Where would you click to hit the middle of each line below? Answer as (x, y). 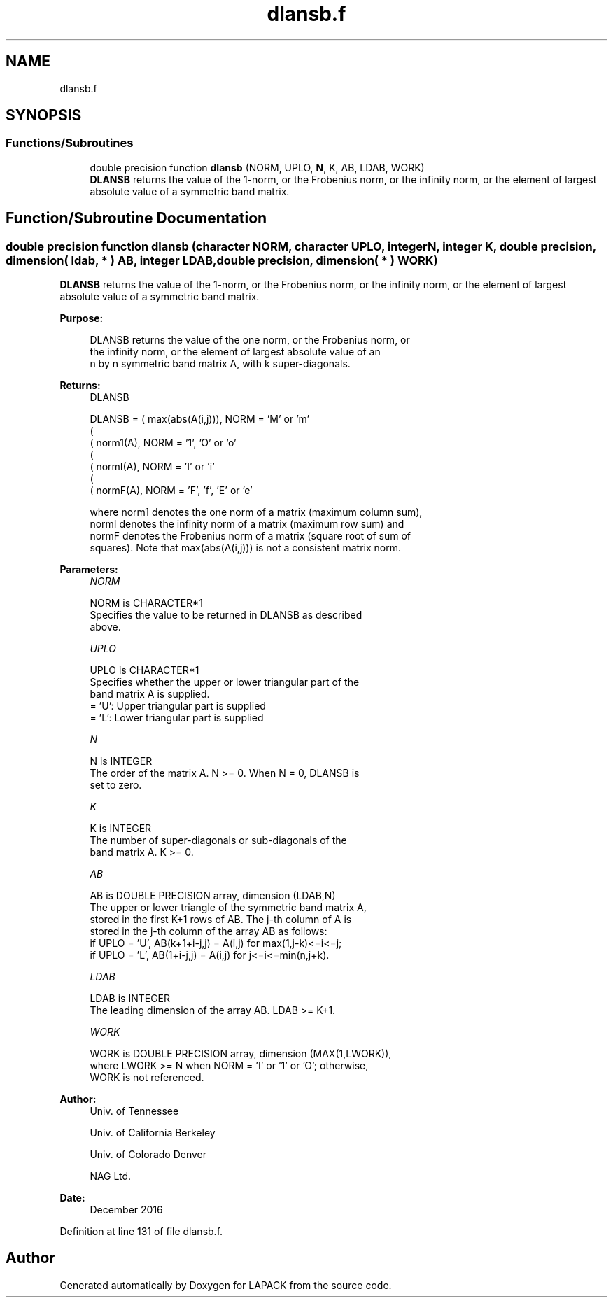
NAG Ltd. (111, 1176)
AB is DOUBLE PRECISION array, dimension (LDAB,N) (213, 896)
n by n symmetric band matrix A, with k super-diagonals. (220, 364)
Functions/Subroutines (70, 143)
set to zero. (116, 785)
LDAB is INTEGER (130, 999)
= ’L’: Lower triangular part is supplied (177, 718)
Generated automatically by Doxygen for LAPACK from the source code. (226, 1285)
